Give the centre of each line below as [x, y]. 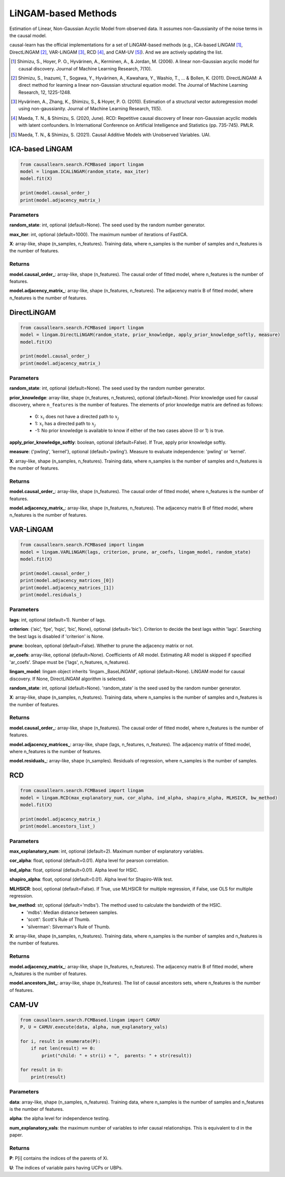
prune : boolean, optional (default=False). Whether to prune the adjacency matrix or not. [102, 646]
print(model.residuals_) [51, 595]
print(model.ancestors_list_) [58, 826]
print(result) [48, 1077]
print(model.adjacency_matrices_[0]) [67, 581]
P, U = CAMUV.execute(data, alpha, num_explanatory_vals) [94, 1027]
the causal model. [28, 35]
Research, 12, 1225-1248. [45, 92]
